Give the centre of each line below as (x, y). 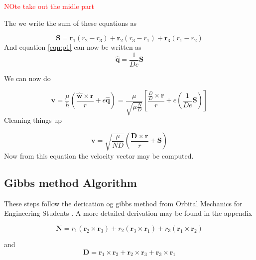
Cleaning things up (33, 120)
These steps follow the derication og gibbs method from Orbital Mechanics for (123, 203)
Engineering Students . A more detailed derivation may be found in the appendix (128, 213)
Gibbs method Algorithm (70, 182)
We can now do (27, 78)
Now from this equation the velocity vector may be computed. (99, 155)
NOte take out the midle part (49, 6)
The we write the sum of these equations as (70, 23)
